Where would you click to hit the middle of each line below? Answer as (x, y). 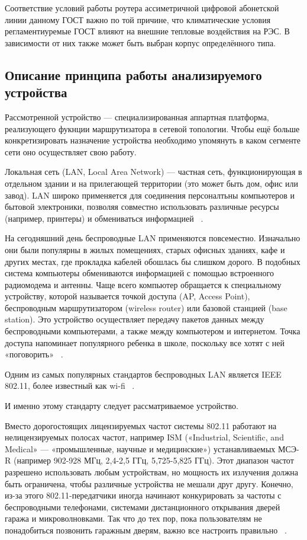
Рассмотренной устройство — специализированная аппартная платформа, (137, 116)
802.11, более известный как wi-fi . (70, 386)
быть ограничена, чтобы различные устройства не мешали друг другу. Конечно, (149, 483)
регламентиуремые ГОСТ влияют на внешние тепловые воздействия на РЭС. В (147, 31)
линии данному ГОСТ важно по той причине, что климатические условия (138, 19)
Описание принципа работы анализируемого (133, 74)
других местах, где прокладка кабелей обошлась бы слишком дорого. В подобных (153, 261)
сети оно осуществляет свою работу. (71, 151)
